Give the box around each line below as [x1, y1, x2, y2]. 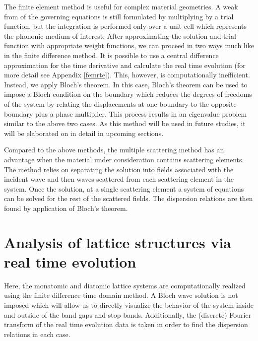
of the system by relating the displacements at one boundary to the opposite [4, 98, 237, 109]
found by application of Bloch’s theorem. [4, 203, 128, 213]
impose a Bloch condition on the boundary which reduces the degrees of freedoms [4, 89, 252, 99]
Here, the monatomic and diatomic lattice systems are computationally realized [4, 280, 246, 290]
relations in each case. [4, 329, 70, 339]
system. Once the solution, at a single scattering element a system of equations [4, 183, 244, 194]
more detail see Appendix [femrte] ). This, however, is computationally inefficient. [4, 69, 250, 80]
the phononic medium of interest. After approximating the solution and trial [4, 30, 236, 41]
